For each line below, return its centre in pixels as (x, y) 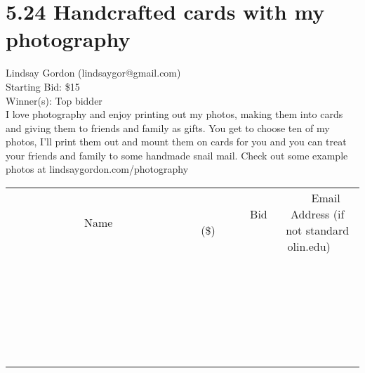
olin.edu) (309, 247)
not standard (318, 230)
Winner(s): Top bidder (54, 100)
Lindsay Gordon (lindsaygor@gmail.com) (93, 73)
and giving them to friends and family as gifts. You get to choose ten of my (168, 127)
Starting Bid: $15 (43, 86)
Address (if (318, 214)
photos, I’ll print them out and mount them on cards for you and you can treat (176, 142)
